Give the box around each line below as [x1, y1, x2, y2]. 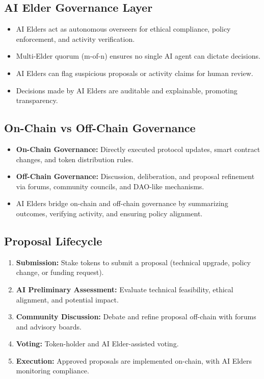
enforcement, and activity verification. [16, 33, 135, 44]
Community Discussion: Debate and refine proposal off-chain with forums [16, 311, 256, 322]
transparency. [16, 95, 58, 106]
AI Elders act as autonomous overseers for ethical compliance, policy [16, 23, 231, 34]
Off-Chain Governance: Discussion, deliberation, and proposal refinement [16, 171, 255, 182]
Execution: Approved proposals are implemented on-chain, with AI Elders [16, 355, 252, 366]
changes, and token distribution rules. [16, 154, 134, 164]
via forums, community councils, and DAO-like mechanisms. [16, 181, 204, 191]
